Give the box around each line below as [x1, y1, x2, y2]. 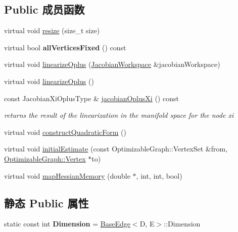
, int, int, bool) [136, 170, 182, 181]
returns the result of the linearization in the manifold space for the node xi [4, 110, 234, 120]
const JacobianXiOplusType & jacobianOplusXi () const [4, 93, 179, 103]
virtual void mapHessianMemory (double [4, 170, 130, 181]
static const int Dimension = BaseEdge [4, 218, 130, 229]
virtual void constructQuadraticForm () [4, 126, 126, 137]
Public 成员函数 [4, 2, 85, 17]
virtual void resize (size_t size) [4, 25, 100, 36]
